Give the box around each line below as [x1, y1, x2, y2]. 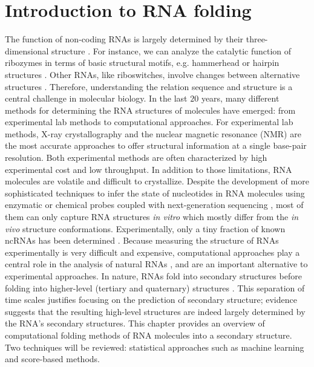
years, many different [201, 92, 280, 105]
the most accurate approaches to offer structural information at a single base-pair [5, 139, 307, 152]
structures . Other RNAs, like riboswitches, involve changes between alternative [5, 68, 300, 80]
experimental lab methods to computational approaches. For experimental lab [5, 115, 293, 128]
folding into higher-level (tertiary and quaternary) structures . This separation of [5, 281, 305, 294]
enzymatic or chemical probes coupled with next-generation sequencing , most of [5, 198, 304, 211]
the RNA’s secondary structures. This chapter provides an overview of [5, 317, 265, 330]
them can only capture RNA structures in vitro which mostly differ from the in [5, 210, 299, 223]
